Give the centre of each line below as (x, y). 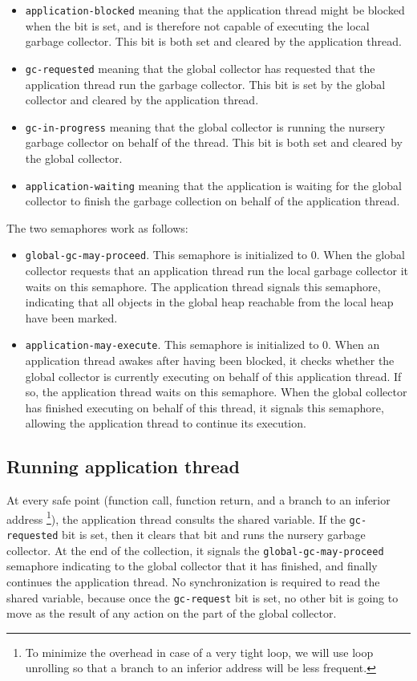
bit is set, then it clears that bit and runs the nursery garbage (214, 535)
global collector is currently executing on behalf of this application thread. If (213, 376)
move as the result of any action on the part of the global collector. (172, 613)
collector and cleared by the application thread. (142, 100)
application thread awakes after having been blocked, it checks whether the (210, 361)
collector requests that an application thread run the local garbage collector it (217, 271)
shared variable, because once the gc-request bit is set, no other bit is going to (202, 597)
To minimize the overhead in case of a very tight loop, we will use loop (199, 652)
